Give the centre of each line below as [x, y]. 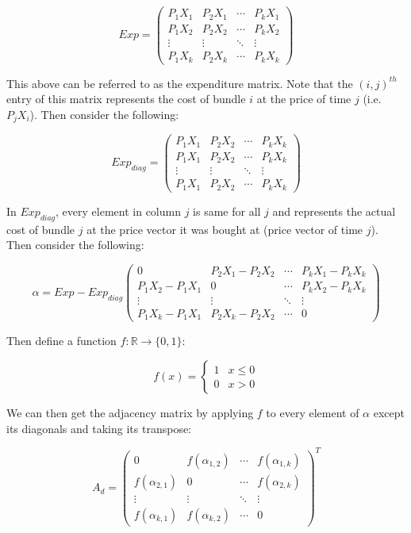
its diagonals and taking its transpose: [99, 428]
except [389, 412]
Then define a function [61, 341]
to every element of [313, 412]
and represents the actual [334, 211]
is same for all [227, 211]
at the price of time [304, 99]
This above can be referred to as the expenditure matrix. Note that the [180, 83]
